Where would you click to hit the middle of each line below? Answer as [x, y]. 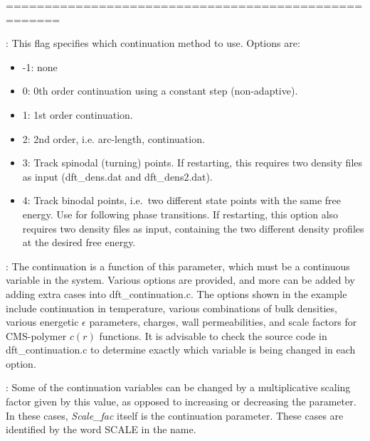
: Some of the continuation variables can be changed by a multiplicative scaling [178, 387]
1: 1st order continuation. [78, 114]
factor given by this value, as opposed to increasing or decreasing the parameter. [181, 402]
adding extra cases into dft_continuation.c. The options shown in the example [176, 293]
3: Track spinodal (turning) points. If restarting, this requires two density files [192, 163]
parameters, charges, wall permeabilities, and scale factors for [223, 322]
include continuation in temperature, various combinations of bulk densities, [171, 308]
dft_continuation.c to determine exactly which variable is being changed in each [181, 350]
